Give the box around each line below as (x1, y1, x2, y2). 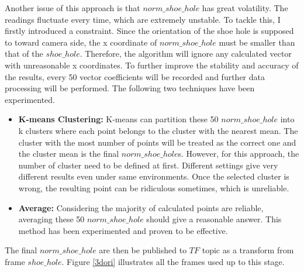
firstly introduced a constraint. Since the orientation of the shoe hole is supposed (5, 25, 294, 37)
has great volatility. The (202, 2, 288, 13)
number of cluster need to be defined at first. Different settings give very (18, 159, 278, 171)
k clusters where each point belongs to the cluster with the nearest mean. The (18, 124, 298, 136)
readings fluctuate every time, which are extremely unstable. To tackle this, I (5, 13, 281, 25)
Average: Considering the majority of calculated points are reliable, (18, 201, 264, 214)
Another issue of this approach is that (5, 2, 140, 13)
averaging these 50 (18, 213, 85, 225)
